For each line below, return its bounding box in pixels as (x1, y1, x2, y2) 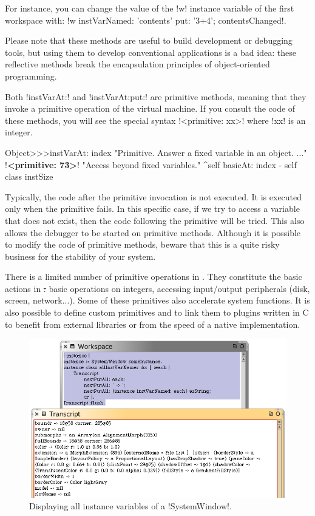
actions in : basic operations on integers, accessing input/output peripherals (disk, (5, 282, 310, 294)
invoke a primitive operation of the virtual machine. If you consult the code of (5, 102, 296, 115)
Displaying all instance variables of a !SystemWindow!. (29, 500, 232, 512)
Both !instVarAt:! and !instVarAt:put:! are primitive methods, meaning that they (5, 90, 307, 103)
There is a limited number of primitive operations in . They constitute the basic (5, 270, 302, 283)
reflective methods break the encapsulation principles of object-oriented (5, 58, 270, 70)
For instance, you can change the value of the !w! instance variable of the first (5, 2, 294, 14)
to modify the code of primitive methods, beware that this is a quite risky (5, 238, 280, 251)
